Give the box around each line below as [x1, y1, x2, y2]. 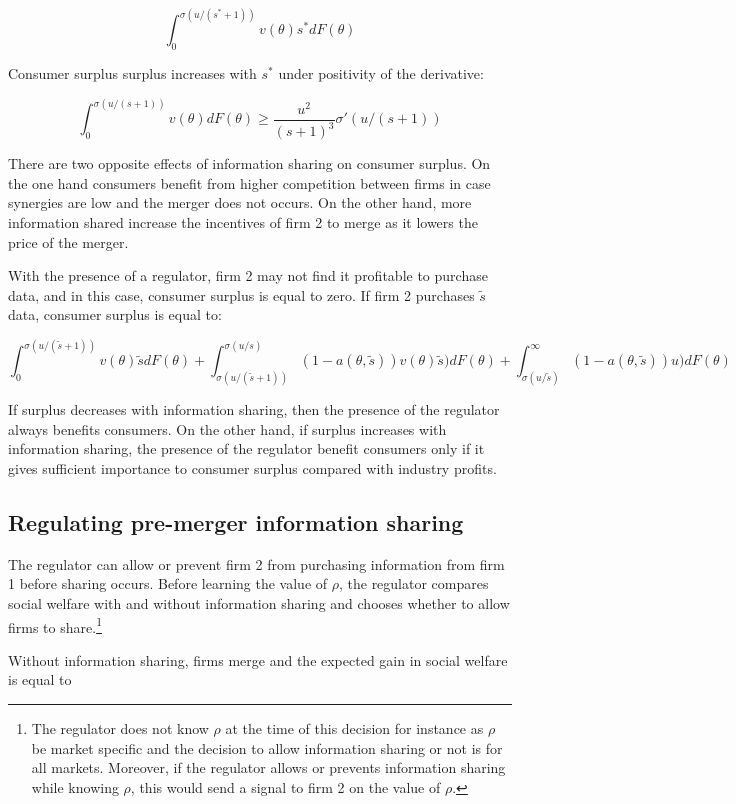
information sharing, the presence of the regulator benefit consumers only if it [8, 438, 485, 459]
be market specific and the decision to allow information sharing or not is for [31, 737, 503, 758]
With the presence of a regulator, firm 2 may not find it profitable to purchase [8, 265, 488, 286]
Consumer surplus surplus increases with [8, 63, 257, 84]
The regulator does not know [31, 718, 209, 739]
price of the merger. [8, 231, 129, 252]
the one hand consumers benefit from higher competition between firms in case [8, 172, 491, 193]
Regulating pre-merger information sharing [8, 507, 464, 538]
